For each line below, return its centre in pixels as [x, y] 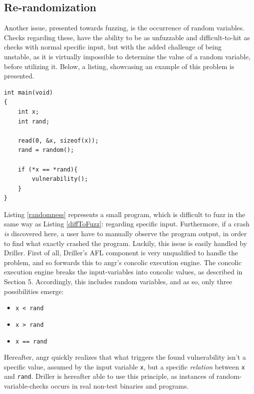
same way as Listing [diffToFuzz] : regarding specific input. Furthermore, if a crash [127, 224]
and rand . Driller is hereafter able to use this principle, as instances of [109, 376]
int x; [28, 111]
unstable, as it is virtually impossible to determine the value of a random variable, [127, 56]
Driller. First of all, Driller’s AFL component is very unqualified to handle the [121, 253]
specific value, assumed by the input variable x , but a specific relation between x [125, 366]
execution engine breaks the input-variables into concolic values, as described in [123, 272]
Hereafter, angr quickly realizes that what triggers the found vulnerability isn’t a [125, 357]
